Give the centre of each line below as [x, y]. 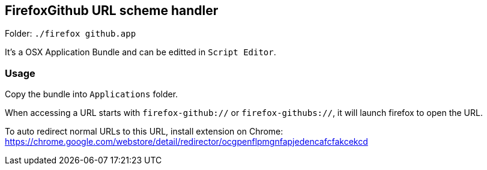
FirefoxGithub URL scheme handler [112, 11]
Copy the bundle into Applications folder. [92, 94]
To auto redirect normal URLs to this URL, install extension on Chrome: [144, 132]
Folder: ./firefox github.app [71, 34]
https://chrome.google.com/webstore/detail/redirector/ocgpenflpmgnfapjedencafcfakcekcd [186, 142]
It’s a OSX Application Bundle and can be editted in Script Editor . [141, 52]
